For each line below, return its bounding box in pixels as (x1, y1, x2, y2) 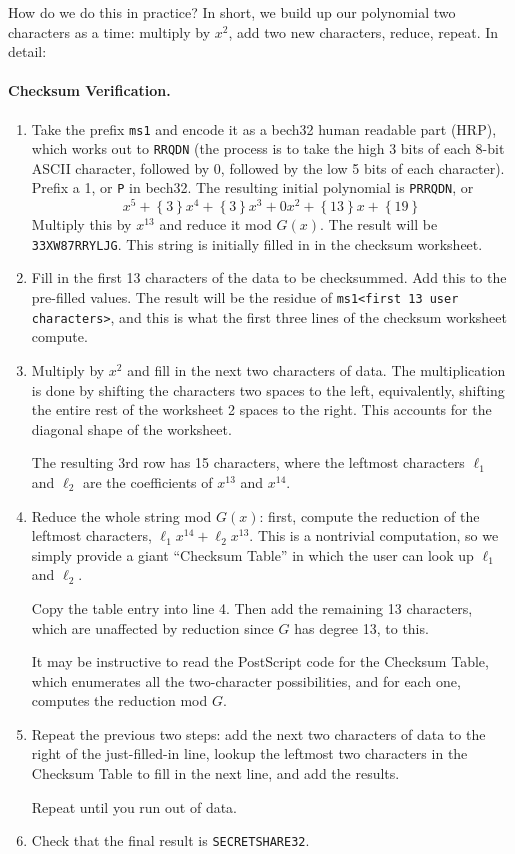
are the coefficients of (82, 471, 213, 492)
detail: (8, 41, 47, 62)
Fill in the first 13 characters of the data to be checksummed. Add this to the (31, 267, 507, 288)
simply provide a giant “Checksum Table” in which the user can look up (31, 544, 474, 565)
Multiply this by (31, 214, 132, 235)
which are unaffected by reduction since (31, 617, 274, 638)
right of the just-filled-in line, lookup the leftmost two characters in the (31, 743, 468, 764)
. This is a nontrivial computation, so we (249, 525, 499, 546)
